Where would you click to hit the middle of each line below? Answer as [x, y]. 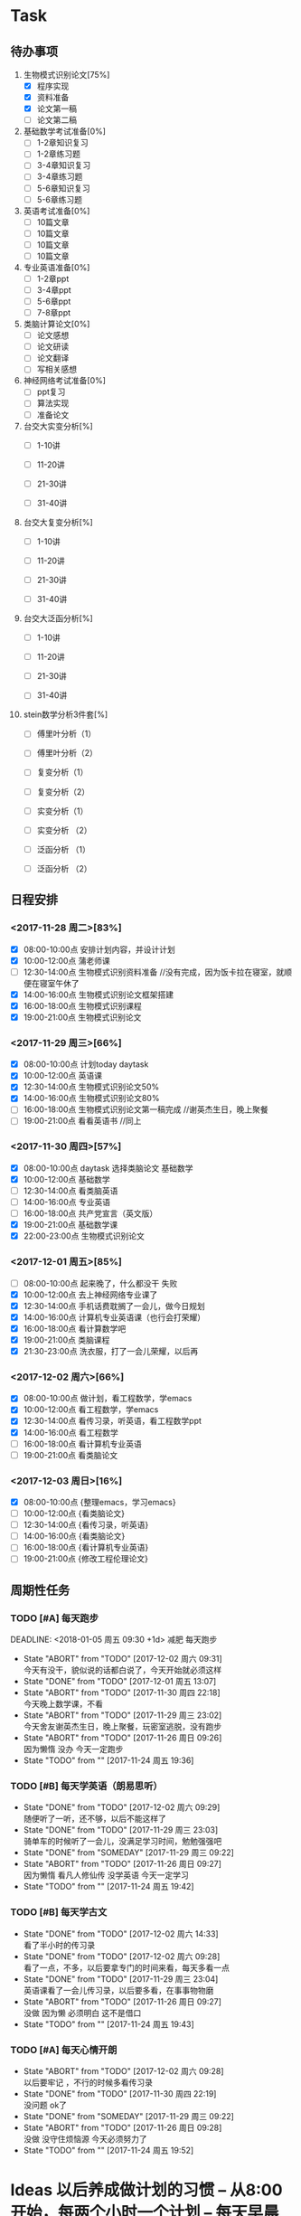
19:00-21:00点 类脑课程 [66, 1340]
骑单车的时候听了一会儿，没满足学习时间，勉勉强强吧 [122, 1842]
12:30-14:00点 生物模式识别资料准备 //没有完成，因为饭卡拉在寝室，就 [154, 972]
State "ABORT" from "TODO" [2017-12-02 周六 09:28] [123, 2070]
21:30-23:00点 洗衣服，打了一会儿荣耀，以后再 [111, 1351]
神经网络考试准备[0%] [65, 381]
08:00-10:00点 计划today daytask [86, 1064]
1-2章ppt [53, 278]
